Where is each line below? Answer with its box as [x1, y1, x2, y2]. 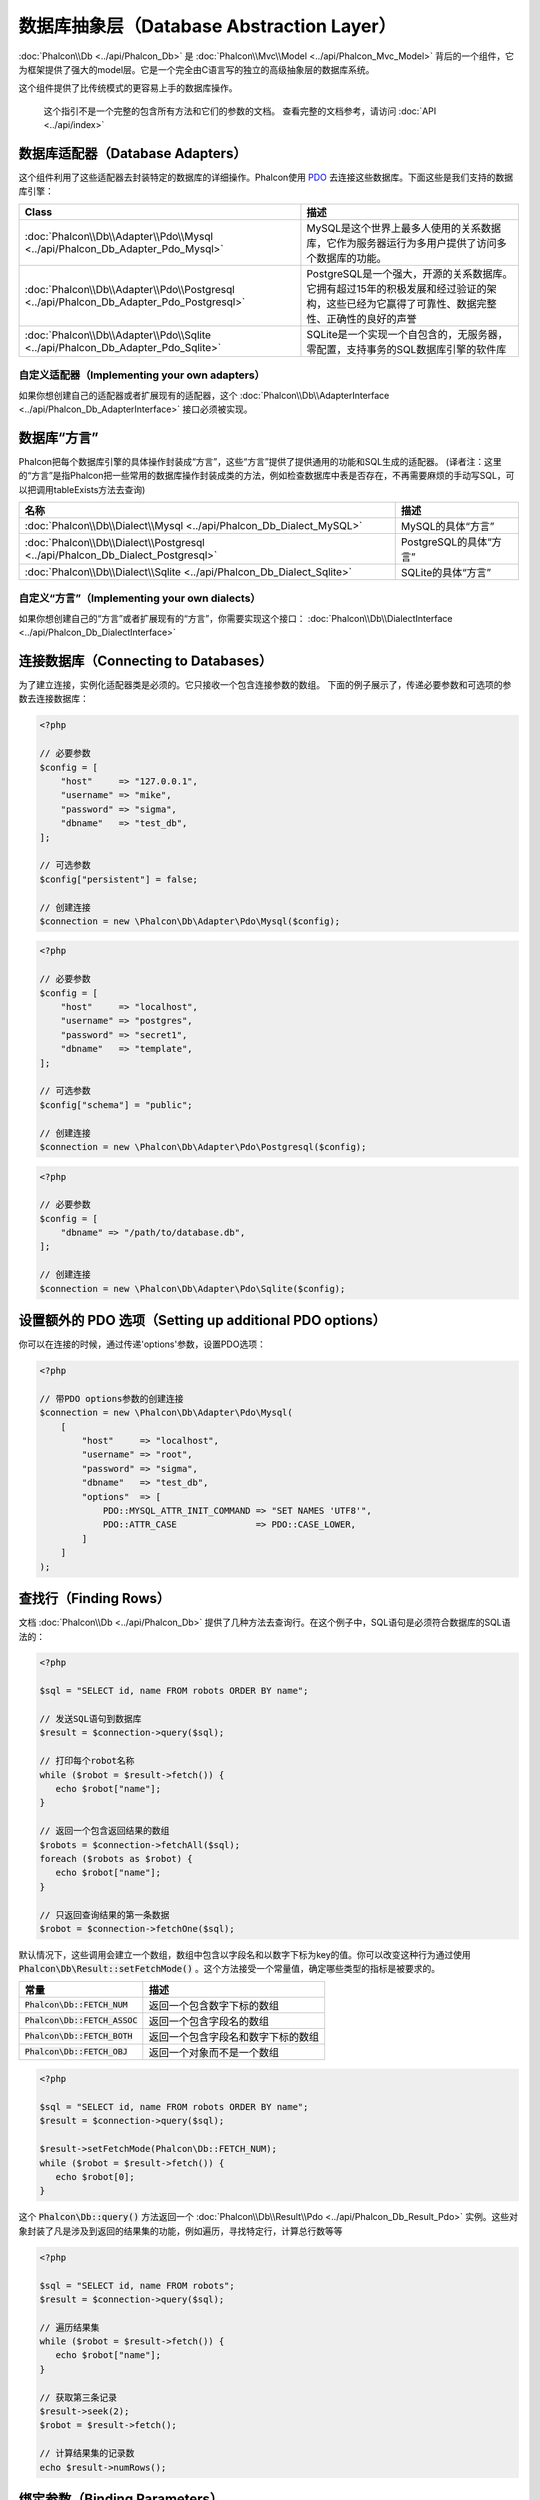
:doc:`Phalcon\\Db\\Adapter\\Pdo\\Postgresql [24, 282, 235, 296]
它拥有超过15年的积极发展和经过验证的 [306, 281, 487, 295]
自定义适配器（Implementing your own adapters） [18, 368, 265, 382]
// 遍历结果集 [39, 2321, 100, 2333]
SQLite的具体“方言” [400, 566, 492, 580]
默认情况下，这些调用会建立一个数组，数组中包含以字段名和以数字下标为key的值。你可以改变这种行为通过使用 [18, 1948, 472, 1960]
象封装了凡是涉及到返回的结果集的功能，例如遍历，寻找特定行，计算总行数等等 [18, 2225, 343, 2237]
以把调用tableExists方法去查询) [18, 483, 146, 495]
